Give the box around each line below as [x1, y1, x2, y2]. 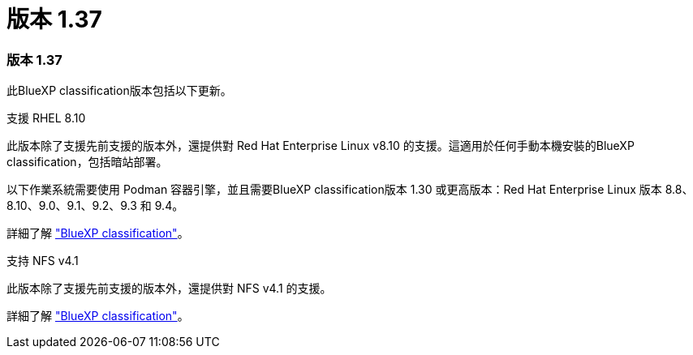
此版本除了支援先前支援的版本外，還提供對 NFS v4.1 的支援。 [6, 281, 332, 296]
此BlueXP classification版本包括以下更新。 [6, 83, 232, 98]
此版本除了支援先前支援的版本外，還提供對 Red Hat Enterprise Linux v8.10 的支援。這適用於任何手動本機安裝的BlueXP [6, 139, 635, 153]
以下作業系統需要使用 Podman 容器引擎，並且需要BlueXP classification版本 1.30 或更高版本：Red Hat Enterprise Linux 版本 [6, 182, 662, 197]
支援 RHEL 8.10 [6, 111, 86, 126]
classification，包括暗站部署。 [6, 155, 168, 169]
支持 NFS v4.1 [6, 254, 79, 268]
